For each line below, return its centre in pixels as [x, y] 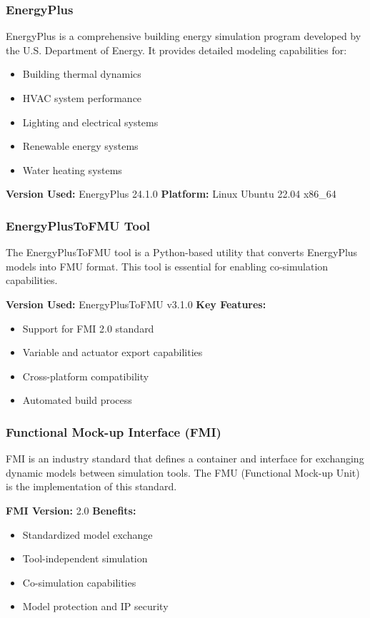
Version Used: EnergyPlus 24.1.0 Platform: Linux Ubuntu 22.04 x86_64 [171, 194]
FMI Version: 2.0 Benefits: [71, 510]
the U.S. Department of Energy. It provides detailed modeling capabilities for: [176, 50]
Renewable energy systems [80, 146]
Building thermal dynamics [82, 74]
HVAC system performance [82, 98]
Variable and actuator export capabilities [112, 352]
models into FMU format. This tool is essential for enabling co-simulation [167, 266]
